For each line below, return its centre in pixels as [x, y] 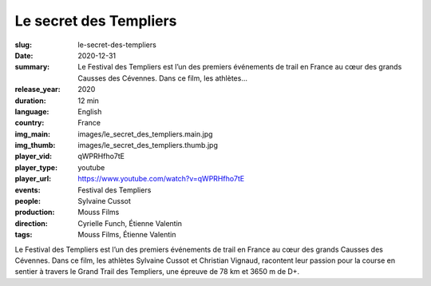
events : [28, 190]
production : [35, 213]
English [90, 111]
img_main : [33, 134]
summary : [32, 67]
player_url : [33, 179]
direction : [31, 223]
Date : [24, 55]
